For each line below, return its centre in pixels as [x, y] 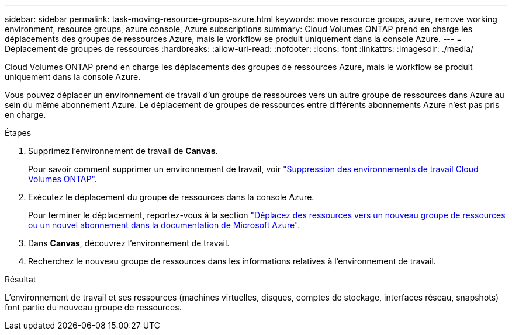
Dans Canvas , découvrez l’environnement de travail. [129, 243]
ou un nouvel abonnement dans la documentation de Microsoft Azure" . [164, 225]
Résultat [20, 279]
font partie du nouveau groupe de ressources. [93, 307]
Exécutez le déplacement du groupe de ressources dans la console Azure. [171, 197]
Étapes [18, 133]
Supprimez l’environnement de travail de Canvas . [123, 151]
